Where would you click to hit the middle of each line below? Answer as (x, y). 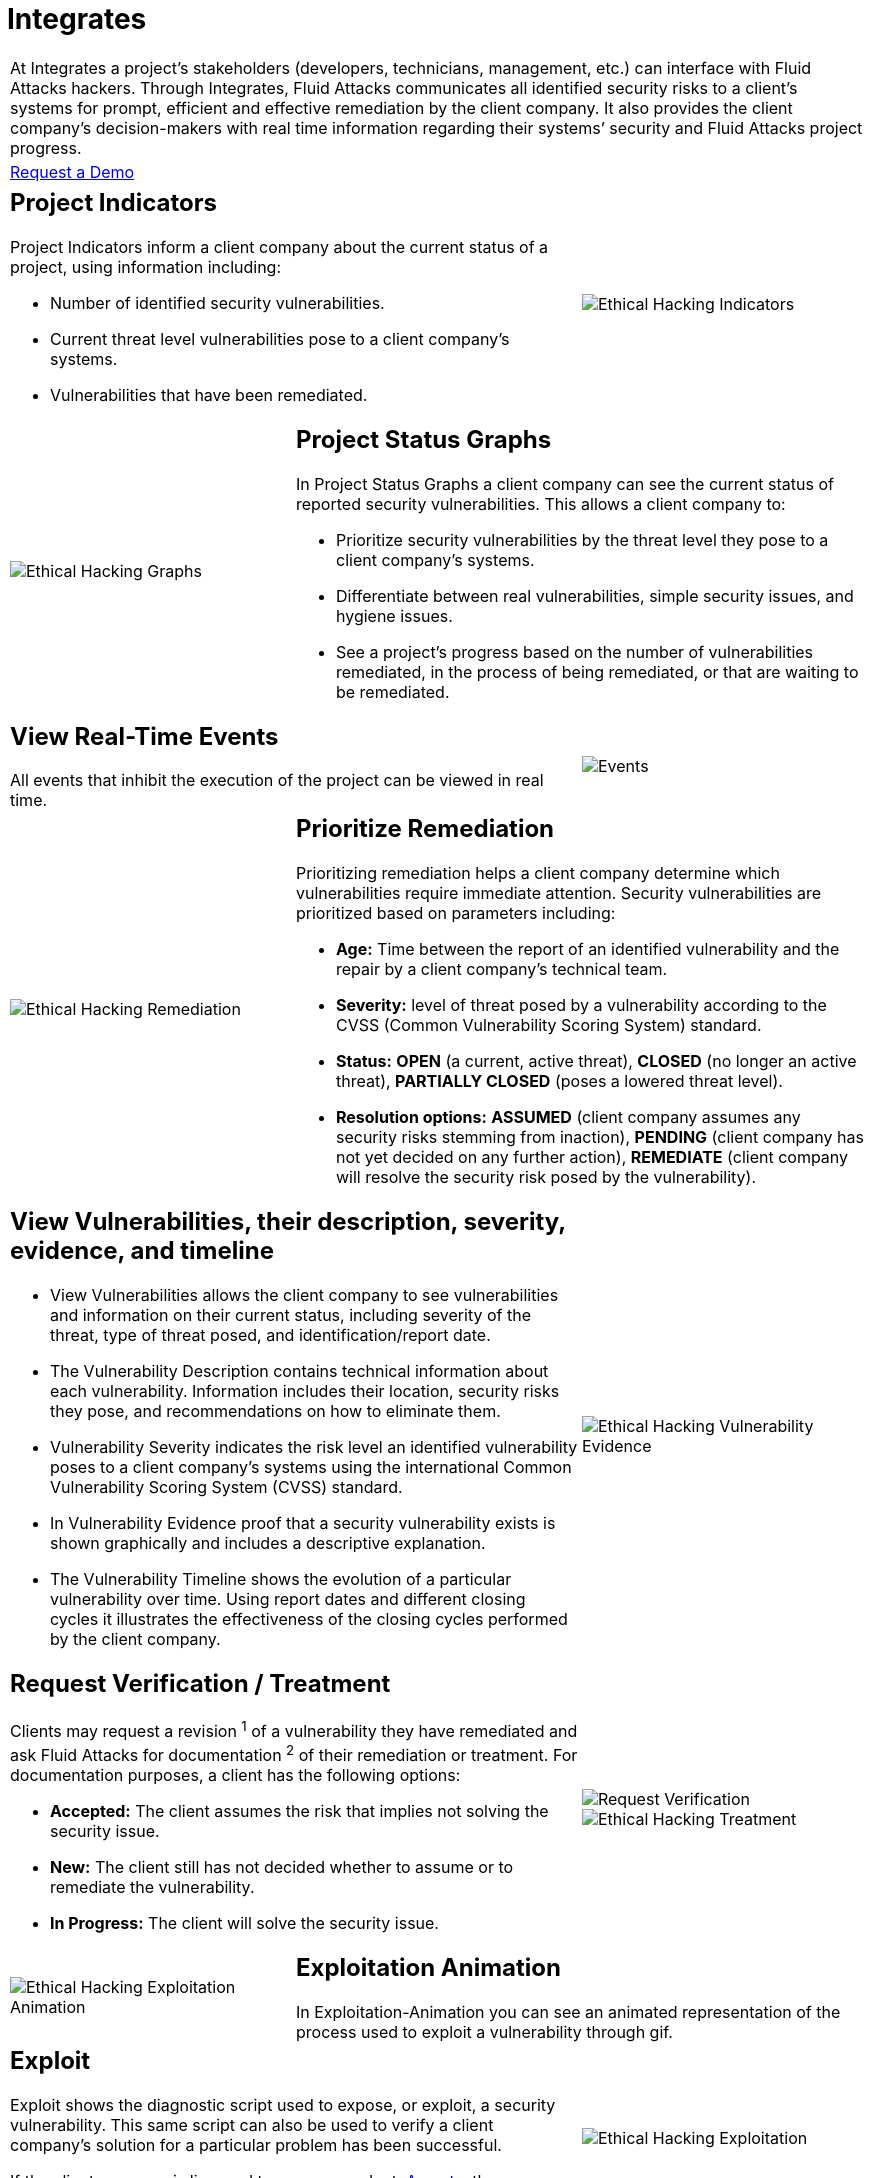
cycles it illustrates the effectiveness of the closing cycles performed (309, 1619)
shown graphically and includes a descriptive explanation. (268, 1543)
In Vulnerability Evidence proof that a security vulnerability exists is (303, 1523)
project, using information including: (146, 266)
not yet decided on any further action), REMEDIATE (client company (592, 1157)
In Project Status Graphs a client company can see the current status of (564, 483)
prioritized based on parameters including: (455, 913)
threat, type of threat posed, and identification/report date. (270, 1335)
